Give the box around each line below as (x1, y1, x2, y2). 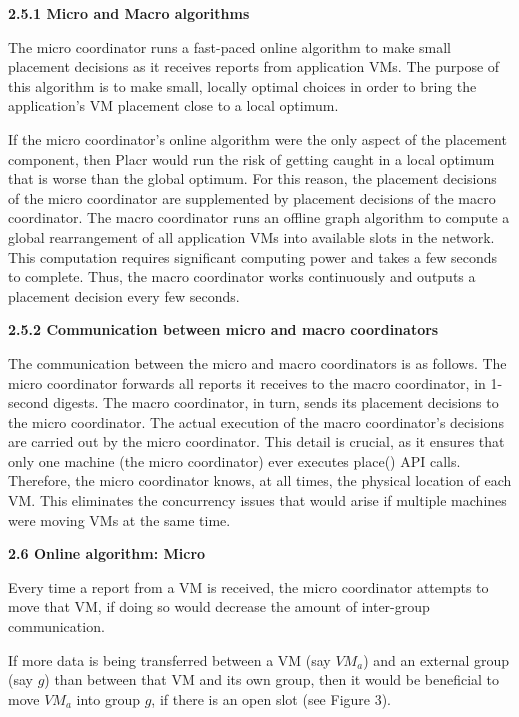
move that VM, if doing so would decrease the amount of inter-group (8, 596, 430, 617)
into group (76, 688, 141, 709)
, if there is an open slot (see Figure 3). (151, 688, 392, 709)
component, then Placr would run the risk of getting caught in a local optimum (8, 148, 495, 169)
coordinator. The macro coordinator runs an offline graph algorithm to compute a (8, 207, 510, 228)
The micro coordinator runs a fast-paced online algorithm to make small (8, 36, 451, 57)
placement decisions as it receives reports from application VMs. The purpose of (8, 56, 500, 77)
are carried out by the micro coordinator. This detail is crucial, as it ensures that (8, 431, 505, 452)
